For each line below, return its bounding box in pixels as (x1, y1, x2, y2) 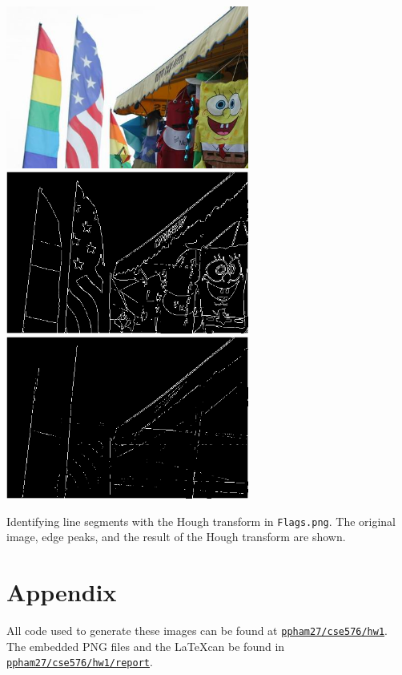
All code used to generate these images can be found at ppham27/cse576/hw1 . (6, 621, 388, 638)
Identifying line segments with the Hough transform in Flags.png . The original (6, 512, 396, 529)
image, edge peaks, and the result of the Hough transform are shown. (6, 528, 346, 545)
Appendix (6, 576, 117, 608)
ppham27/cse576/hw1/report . (6, 653, 153, 670)
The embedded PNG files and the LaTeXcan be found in (6, 637, 285, 654)
